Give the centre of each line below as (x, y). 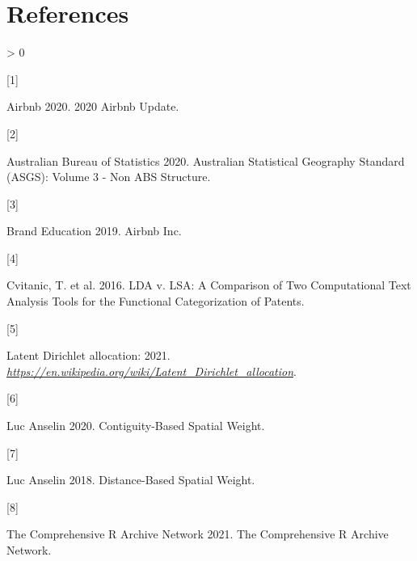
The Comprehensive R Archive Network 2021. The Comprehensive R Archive (198, 534)
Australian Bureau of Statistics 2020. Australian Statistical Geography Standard (206, 160)
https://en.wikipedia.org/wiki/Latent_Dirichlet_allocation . (152, 371)
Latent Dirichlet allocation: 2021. (88, 355)
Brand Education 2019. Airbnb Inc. (94, 231)
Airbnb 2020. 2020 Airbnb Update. (93, 106)
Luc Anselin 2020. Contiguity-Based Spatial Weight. (136, 426)
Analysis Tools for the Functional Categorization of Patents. (156, 301)
